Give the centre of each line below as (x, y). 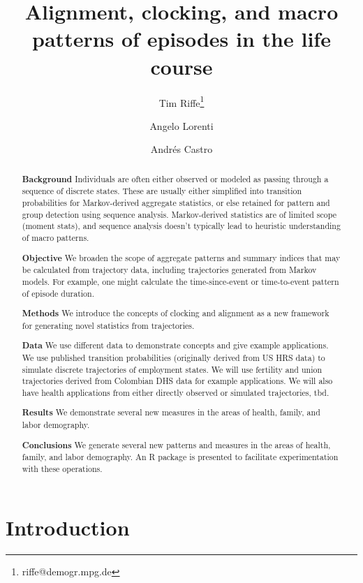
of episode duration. (58, 293)
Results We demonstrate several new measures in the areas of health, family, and (171, 413)
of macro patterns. (55, 238)
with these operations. (62, 468)
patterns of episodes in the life (181, 39)
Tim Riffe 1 (181, 101)
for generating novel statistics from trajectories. (108, 325)
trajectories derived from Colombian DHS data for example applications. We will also (177, 381)
